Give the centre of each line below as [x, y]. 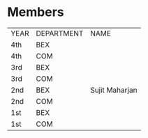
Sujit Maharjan [114, 90]
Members [36, 12]
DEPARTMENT [60, 33]
